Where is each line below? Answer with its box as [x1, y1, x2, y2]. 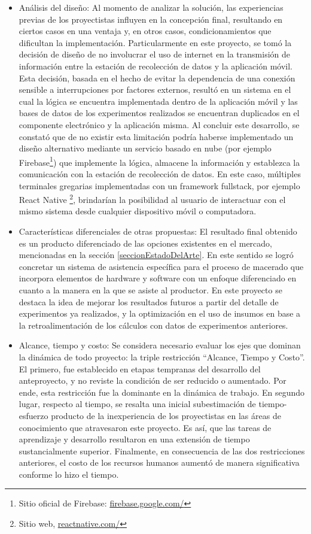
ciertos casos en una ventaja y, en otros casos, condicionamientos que [19, 25, 272, 37]
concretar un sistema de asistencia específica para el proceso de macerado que [19, 260, 304, 272]
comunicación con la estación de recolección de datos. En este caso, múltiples [19, 167, 301, 180]
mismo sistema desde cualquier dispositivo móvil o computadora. [19, 205, 257, 217]
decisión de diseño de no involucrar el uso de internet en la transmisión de [19, 48, 290, 60]
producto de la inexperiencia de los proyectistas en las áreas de [51, 409, 281, 421]
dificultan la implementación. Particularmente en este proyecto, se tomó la [19, 36, 292, 48]
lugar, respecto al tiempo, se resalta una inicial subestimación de [19, 398, 256, 410]
